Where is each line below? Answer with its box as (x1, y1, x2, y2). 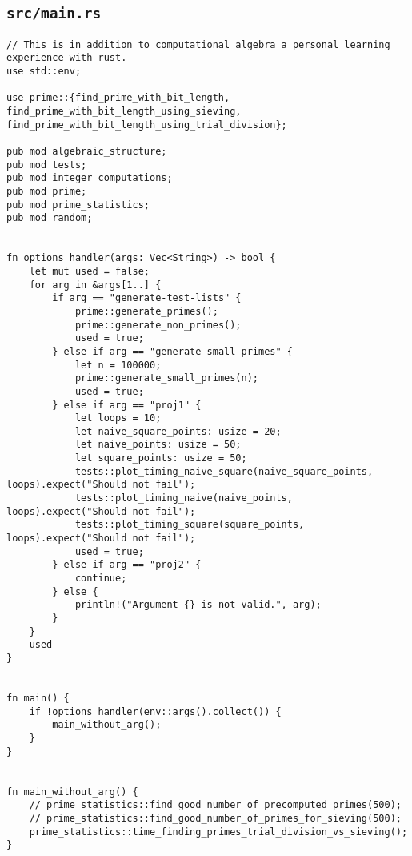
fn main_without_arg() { (6, 786, 138, 798)
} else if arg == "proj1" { (52, 399, 202, 411)
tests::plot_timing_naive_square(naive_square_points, (74, 465, 374, 477)
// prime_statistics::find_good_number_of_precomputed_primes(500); (29, 799, 402, 811)
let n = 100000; (74, 359, 162, 371)
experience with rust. (6, 52, 127, 64)
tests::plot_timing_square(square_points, (74, 519, 305, 531)
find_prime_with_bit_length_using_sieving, (6, 106, 242, 118)
